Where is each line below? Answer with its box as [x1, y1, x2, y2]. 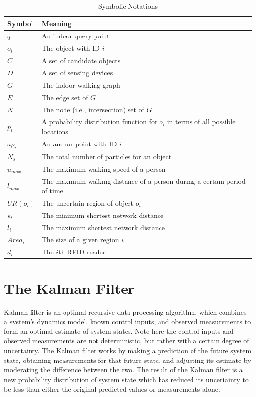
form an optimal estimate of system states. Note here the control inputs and [4, 325, 234, 336]
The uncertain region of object [41, 197, 134, 208]
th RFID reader [58, 247, 106, 257]
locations [41, 126, 68, 136]
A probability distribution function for [41, 116, 158, 127]
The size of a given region [41, 234, 119, 245]
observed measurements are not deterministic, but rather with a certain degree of [4, 335, 249, 346]
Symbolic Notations [98, 1, 158, 11]
